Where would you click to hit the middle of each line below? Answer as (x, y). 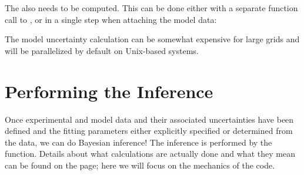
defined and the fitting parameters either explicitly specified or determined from (149, 131)
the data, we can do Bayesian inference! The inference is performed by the (138, 142)
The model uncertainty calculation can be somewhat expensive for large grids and (152, 39)
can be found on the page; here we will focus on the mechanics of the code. (140, 165)
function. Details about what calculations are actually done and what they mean (150, 154)
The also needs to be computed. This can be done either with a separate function (151, 8)
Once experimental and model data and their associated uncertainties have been (149, 119)
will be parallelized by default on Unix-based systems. (102, 50)
